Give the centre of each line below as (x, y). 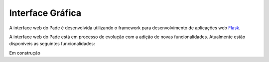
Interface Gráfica (45, 13)
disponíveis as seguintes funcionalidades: (52, 44)
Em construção (25, 53)
